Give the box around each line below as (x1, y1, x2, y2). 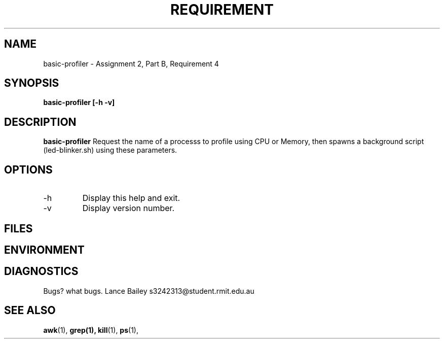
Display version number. (82, 203, 175, 214)
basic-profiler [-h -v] (43, 98, 115, 107)
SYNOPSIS (4, 77, 59, 90)
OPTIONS (4, 163, 53, 176)
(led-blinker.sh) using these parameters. (43, 146, 177, 155)
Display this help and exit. (82, 193, 180, 203)
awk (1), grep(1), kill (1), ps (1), (43, 325, 138, 334)
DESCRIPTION (4, 115, 77, 128)
